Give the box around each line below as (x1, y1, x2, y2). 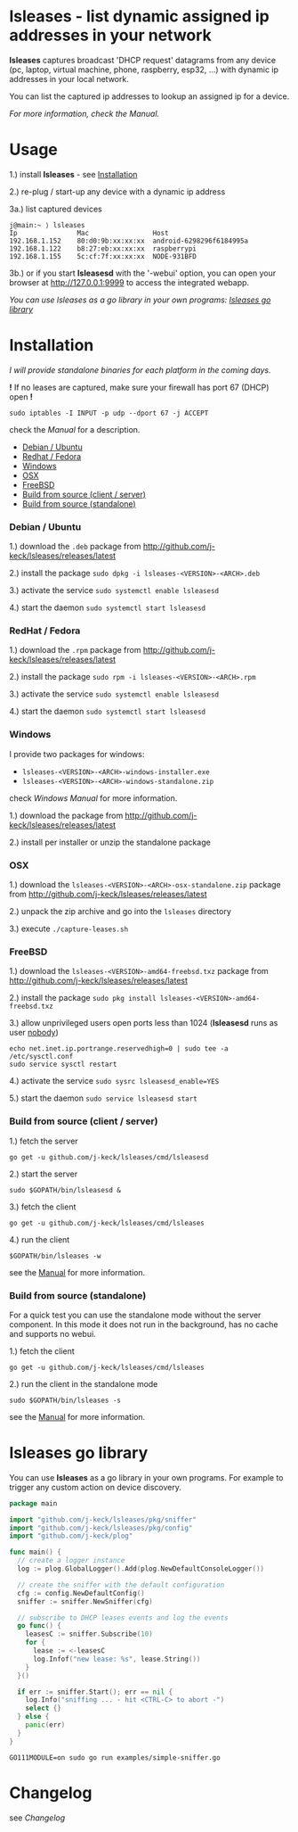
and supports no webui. (9, 1328, 96, 1339)
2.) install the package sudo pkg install (9, 993, 157, 1003)
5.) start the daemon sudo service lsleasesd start (9, 1093, 197, 1103)
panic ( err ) (25, 1721, 66, 1729)
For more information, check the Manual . (9, 108, 160, 119)
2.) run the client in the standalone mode (9, 1378, 158, 1389)
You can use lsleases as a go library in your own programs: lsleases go (9, 294, 271, 305)
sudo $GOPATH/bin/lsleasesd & (9, 1185, 122, 1194)
